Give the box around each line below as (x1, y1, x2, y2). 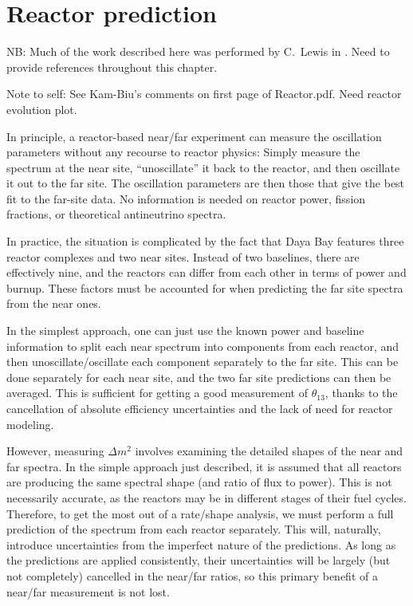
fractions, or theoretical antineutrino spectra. (6, 206, 226, 222)
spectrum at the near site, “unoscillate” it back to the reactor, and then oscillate (6, 159, 400, 175)
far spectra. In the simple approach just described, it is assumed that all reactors (6, 458, 402, 474)
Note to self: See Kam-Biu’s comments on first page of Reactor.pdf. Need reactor (6, 85, 402, 102)
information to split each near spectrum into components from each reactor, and (6, 337, 399, 354)
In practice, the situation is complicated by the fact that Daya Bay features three (6, 233, 404, 250)
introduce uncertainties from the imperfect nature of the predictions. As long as (6, 536, 396, 553)
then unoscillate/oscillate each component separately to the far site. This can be (6, 353, 399, 370)
